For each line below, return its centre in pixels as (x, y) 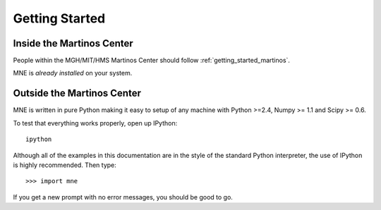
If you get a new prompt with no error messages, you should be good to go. (123, 197)
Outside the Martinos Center (77, 93)
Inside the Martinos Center (73, 43)
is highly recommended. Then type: (65, 165)
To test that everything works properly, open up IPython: (95, 123)
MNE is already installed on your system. (73, 73)
